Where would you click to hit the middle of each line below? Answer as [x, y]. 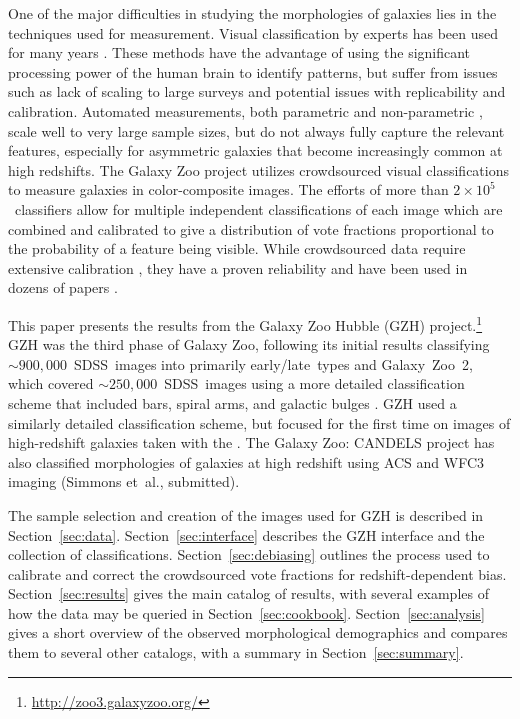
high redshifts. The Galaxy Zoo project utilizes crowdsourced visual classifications [258, 169]
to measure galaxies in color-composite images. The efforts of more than [228, 189]
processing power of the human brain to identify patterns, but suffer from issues [253, 71]
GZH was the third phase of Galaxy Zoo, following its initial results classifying [249, 344]
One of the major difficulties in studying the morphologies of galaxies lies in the [252, 13]
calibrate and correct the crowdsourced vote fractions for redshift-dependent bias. [257, 573]
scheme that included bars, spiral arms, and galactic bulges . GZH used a [232, 402]
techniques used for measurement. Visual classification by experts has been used [253, 32]
